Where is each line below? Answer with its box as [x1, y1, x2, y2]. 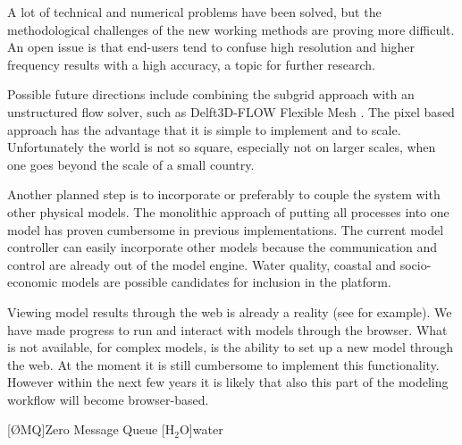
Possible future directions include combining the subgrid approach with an [7, 85, 415, 104]
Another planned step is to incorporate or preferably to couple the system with [7, 185, 441, 204]
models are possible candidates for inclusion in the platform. [61, 273, 391, 291]
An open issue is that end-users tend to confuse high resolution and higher [7, 38, 416, 56]
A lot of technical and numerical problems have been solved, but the [7, 3, 382, 21]
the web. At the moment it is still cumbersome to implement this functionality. [7, 355, 440, 374]
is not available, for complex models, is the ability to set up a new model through [7, 338, 453, 357]
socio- [399, 255, 432, 273]
